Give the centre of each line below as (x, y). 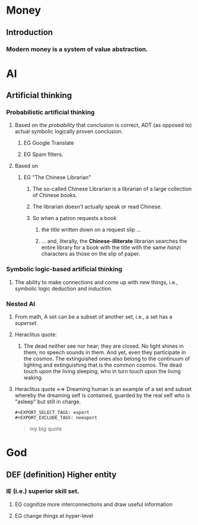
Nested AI (21, 304)
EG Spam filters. (43, 154)
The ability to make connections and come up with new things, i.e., (96, 282)
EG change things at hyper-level (54, 516)
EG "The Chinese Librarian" (57, 177)
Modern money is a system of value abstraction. (77, 49)
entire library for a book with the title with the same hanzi (111, 247)
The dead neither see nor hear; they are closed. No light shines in (103, 346)
